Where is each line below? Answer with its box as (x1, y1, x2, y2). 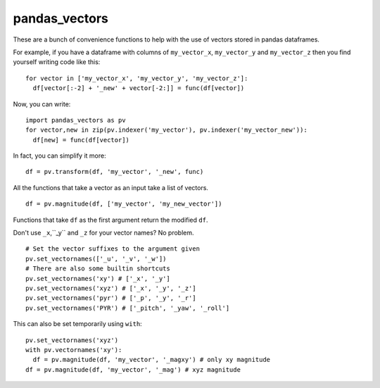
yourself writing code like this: (13, 58, 101, 66)
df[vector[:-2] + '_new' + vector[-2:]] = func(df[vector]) (32, 85, 245, 92)
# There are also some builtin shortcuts (25, 265, 170, 273)
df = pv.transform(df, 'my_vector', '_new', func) (25, 168, 204, 176)
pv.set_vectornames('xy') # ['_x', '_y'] (25, 275, 170, 282)
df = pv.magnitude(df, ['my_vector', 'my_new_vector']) (25, 200, 222, 208)
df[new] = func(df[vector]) (32, 136, 130, 144)
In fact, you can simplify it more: (13, 151, 106, 160)
